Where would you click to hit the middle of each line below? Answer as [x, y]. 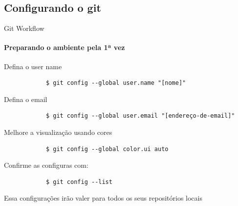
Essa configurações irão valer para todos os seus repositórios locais [103, 198]
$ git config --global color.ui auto [107, 149]
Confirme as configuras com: [46, 165]
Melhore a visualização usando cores [58, 132]
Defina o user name [33, 66]
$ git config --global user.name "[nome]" [116, 83]
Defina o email [26, 99]
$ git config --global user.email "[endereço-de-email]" [140, 116]
